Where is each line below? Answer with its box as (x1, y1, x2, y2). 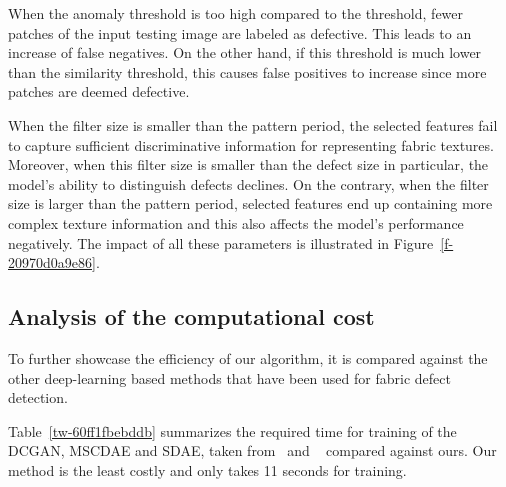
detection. (8, 387, 68, 408)
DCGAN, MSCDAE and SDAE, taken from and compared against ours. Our (8, 440, 497, 461)
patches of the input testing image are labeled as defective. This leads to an (8, 22, 472, 43)
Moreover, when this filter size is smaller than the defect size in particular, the (8, 154, 489, 175)
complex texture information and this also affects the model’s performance (8, 212, 464, 233)
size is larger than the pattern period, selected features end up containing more (8, 193, 493, 214)
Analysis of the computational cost (8, 301, 375, 332)
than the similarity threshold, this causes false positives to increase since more (8, 61, 487, 82)
